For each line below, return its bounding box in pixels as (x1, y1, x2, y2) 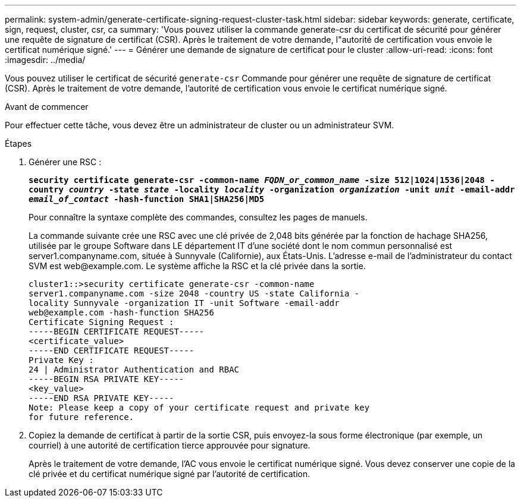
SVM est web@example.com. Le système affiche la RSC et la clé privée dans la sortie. (29, 261, 366, 271)
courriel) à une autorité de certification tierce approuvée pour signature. (29, 440, 310, 450)
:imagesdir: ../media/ (5, 55, 86, 65)
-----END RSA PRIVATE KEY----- (29, 393, 174, 403)
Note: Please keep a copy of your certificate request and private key (29, 403, 370, 412)
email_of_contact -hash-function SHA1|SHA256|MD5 (29, 194, 265, 204)
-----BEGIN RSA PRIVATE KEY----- (29, 374, 184, 384)
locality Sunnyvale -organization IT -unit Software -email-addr (29, 298, 340, 308)
